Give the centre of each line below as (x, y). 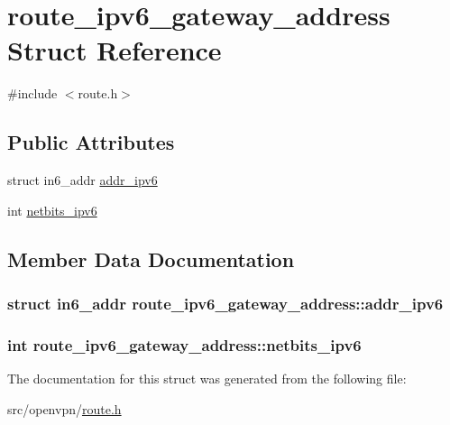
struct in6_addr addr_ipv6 (83, 180)
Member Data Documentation (151, 259)
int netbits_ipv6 (52, 210)
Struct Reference (115, 50)
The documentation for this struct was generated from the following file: (207, 379)
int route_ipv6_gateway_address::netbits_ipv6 (184, 344)
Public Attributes (91, 142)
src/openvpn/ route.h (64, 408)
